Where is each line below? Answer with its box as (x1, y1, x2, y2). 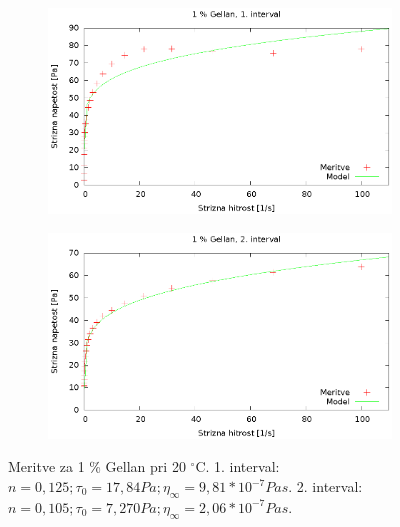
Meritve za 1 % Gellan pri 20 (8, 456, 186, 477)
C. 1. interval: (195, 456, 280, 477)
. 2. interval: (288, 476, 363, 496)
